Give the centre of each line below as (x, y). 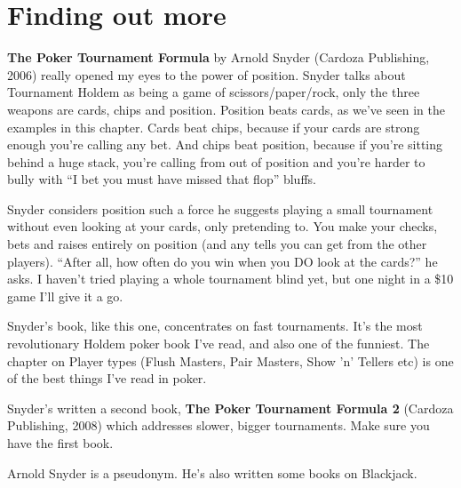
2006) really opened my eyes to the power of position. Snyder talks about (207, 74)
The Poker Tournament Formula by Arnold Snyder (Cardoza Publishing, (219, 57)
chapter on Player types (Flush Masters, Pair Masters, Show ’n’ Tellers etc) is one (230, 360)
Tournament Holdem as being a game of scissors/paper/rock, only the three (214, 92)
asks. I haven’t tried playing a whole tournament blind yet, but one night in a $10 (230, 279)
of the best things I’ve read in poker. (107, 378)
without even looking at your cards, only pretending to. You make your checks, (223, 226)
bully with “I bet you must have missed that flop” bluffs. (162, 179)
